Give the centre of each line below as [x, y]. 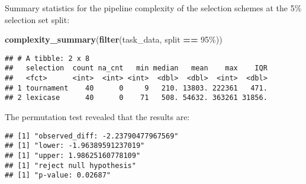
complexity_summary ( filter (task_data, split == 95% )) [114, 39]
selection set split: [37, 19]
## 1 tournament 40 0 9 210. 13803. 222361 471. [136, 88]
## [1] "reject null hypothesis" [70, 165]
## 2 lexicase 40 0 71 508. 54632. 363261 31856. [136, 98]
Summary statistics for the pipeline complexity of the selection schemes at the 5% [153, 8]
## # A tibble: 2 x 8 [47, 58]
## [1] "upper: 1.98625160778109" [73, 155]
